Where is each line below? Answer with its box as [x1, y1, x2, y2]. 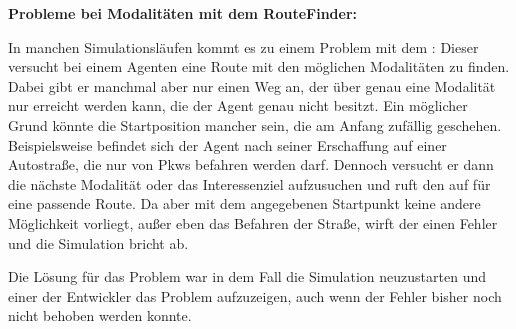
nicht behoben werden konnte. [8, 305, 192, 326]
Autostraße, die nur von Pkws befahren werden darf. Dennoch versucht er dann [8, 154, 494, 175]
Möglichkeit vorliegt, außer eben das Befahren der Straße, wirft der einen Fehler [8, 212, 498, 233]
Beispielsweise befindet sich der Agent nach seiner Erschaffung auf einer [8, 134, 447, 155]
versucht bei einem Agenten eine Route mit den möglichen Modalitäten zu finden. [8, 56, 510, 77]
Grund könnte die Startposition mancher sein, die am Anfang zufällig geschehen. [8, 114, 502, 135]
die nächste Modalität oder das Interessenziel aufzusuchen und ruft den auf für [8, 173, 491, 194]
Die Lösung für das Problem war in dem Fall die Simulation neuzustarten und [8, 266, 486, 287]
